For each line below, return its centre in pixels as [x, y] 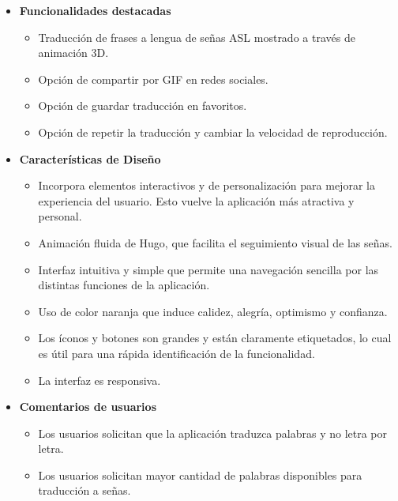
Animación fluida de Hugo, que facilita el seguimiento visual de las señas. [215, 242]
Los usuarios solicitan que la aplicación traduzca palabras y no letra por [212, 433]
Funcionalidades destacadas [95, 10]
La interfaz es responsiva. [99, 380]
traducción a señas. [84, 490]
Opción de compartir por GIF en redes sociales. [153, 79]
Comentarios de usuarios [88, 407]
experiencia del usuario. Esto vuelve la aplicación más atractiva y [196, 200]
